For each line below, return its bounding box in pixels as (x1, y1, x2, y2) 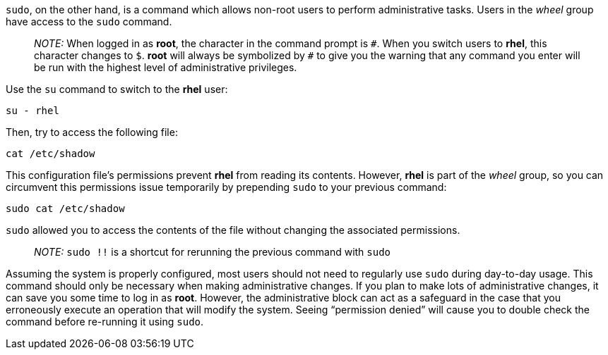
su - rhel (6, 105, 59, 116)
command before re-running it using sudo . (6, 316, 204, 328)
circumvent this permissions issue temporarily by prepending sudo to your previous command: (6, 181, 447, 193)
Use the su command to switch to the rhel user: (6, 83, 228, 95)
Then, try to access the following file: (6, 126, 178, 138)
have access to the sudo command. (6, 15, 172, 27)
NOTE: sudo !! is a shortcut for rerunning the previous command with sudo (34, 246, 391, 258)
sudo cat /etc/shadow (6, 203, 125, 214)
